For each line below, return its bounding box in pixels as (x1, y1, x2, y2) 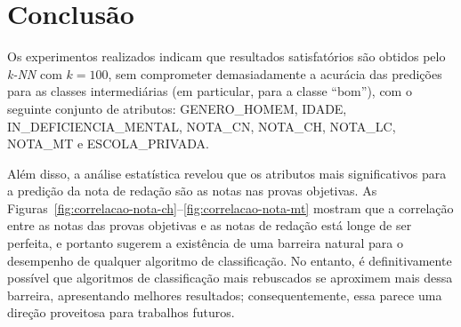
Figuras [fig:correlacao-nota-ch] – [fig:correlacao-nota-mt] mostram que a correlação (7, 198, 454, 217)
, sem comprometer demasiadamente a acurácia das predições (108, 64, 442, 83)
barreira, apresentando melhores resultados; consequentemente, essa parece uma (7, 285, 442, 304)
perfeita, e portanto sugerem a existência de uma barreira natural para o (7, 234, 403, 252)
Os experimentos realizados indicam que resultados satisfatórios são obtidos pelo (7, 47, 446, 66)
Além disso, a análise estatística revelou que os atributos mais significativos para (7, 163, 447, 182)
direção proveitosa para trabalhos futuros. (7, 303, 235, 322)
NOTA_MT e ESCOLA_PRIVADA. (7, 134, 209, 153)
